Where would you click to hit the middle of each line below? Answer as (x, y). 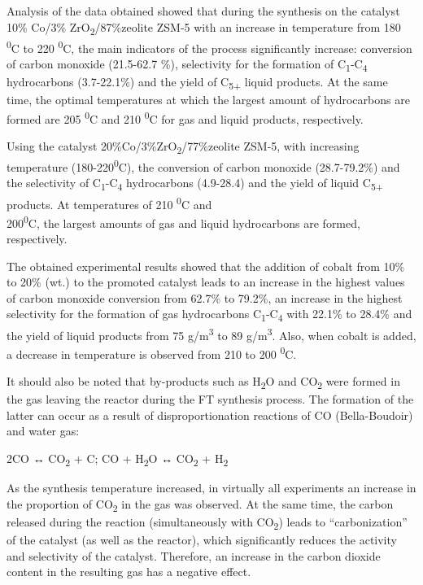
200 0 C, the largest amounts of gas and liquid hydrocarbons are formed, (183, 221)
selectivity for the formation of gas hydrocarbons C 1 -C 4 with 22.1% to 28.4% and (209, 315)
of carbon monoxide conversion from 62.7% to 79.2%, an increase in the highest (205, 297)
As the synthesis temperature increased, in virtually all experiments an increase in (211, 488)
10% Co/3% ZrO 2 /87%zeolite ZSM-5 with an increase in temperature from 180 (204, 28)
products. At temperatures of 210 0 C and (109, 203)
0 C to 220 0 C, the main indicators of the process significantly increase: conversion (209, 46)
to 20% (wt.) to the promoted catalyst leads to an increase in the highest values (206, 282)
